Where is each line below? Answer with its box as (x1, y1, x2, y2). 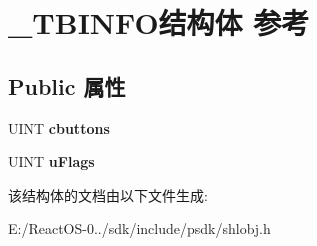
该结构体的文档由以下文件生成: (8, 184, 208, 205)
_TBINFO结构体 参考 (8, 2, 310, 43)
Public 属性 (8, 70, 126, 101)
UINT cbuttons (8, 117, 110, 138)
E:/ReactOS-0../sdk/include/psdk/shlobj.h (8, 218, 271, 239)
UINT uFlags (8, 151, 95, 172)
